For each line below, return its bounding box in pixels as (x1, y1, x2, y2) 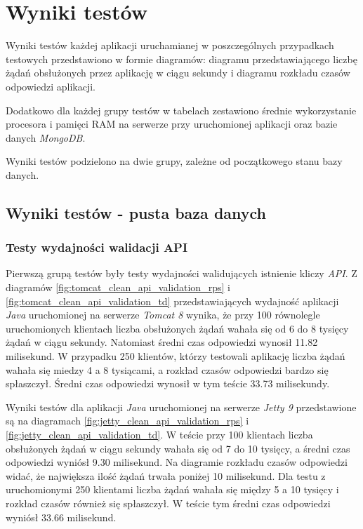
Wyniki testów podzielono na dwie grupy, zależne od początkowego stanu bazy (6, 154, 343, 168)
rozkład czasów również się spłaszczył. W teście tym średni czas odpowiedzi (6, 495, 331, 510)
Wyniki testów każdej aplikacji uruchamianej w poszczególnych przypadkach (6, 38, 334, 53)
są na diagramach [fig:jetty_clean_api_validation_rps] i (6, 413, 249, 428)
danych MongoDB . (6, 130, 86, 145)
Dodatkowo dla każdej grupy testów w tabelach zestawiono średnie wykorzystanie (6, 102, 357, 117)
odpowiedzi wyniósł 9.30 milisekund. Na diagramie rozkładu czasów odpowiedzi (6, 455, 348, 469)
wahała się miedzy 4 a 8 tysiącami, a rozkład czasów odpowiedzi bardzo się (6, 362, 329, 377)
